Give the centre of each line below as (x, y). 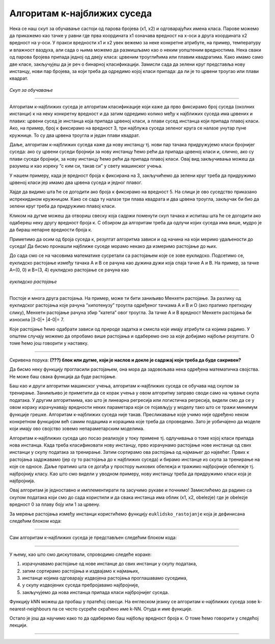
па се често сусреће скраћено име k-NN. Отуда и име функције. (122, 609)
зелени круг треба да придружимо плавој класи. (63, 206)
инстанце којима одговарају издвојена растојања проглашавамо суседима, (105, 578)
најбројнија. (22, 481)
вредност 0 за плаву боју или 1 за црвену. (55, 504)
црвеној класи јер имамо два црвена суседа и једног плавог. (76, 182)
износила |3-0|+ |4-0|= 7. (37, 320)
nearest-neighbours (30, 609)
